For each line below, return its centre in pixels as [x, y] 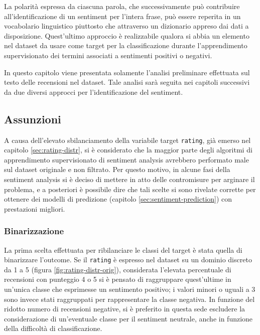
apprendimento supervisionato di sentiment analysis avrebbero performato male [126, 159]
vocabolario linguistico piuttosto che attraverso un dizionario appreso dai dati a [126, 26]
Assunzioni [33, 119]
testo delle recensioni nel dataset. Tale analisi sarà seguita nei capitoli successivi [127, 82]
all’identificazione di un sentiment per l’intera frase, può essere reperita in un [122, 16]
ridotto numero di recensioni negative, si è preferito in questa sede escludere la [125, 309]
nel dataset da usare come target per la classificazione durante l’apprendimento [126, 45]
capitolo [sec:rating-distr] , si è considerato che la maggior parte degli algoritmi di [128, 150]
